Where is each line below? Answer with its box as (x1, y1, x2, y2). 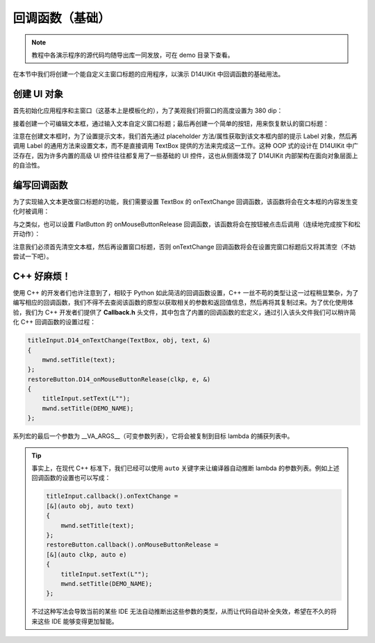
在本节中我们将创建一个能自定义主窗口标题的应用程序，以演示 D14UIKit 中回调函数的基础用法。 (12, 70, 285, 78)
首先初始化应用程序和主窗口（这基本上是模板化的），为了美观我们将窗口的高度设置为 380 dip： (12, 106, 283, 115)
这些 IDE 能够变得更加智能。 (37, 617, 118, 625)
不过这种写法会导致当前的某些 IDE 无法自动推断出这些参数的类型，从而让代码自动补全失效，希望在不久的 (31, 608, 331, 616)
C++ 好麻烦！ (12, 270, 72, 282)
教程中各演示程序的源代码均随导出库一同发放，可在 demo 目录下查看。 (31, 51, 234, 59)
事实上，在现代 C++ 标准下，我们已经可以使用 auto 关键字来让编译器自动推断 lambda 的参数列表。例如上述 (31, 464, 340, 472)
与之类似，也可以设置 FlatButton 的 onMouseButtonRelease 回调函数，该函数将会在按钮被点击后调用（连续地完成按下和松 (12, 219, 360, 228)
